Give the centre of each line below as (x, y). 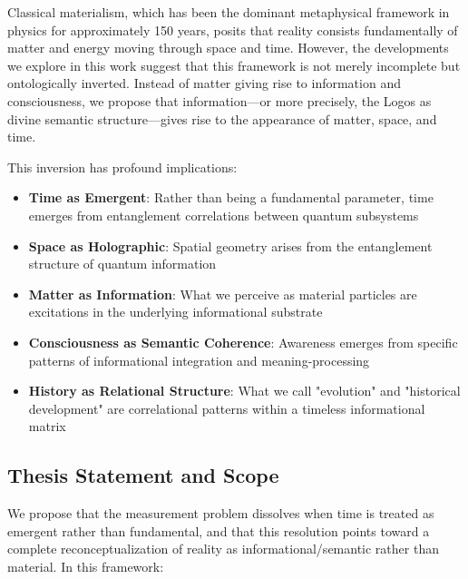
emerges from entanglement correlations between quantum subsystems (224, 215)
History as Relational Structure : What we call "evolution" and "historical (244, 391)
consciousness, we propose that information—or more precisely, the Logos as (219, 100)
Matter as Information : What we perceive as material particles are (223, 294)
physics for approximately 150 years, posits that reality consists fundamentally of (233, 29)
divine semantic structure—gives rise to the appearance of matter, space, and (222, 118)
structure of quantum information (122, 264)
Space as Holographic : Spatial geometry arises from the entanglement (230, 245)
